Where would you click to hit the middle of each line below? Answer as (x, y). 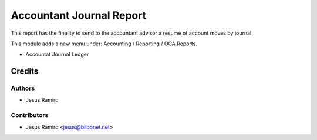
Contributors (30, 115)
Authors (23, 88)
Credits (25, 71)
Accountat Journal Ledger (57, 54)
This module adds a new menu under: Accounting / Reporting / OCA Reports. (104, 44)
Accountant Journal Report (79, 15)
